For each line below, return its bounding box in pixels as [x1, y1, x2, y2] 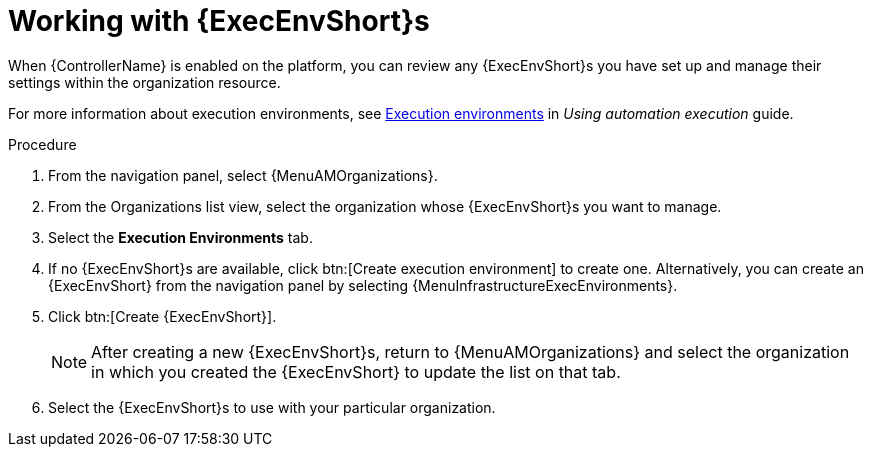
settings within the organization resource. [8, 73, 281, 91]
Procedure [8, 135, 77, 153]
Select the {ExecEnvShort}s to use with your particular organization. [48, 398, 496, 416]
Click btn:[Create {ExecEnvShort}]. [48, 307, 277, 325]
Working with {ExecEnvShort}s [8, 4, 430, 38]
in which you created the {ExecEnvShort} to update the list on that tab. [91, 361, 621, 382]
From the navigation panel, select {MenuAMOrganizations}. [48, 166, 438, 184]
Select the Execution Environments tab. [48, 228, 313, 246]
